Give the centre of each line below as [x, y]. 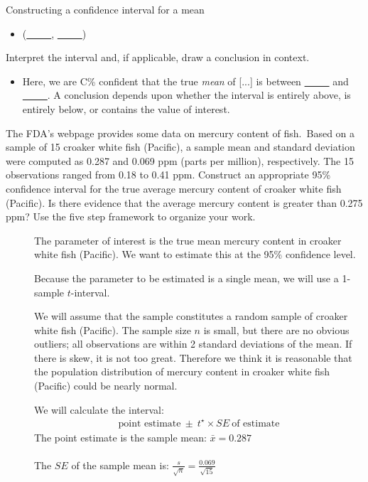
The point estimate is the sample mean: [120, 437]
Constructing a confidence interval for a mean [105, 9]
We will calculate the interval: [99, 409]
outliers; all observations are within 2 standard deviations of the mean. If [193, 344]
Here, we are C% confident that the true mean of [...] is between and [185, 81]
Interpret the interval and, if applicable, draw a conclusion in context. [158, 57]
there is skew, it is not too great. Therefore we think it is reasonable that [193, 357]
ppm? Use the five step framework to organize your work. [131, 216]
